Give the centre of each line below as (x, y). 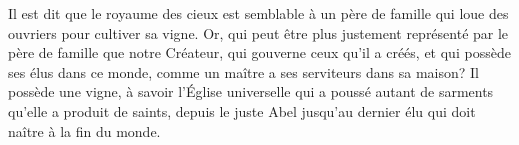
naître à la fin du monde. (84, 130)
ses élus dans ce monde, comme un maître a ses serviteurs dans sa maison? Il (244, 71)
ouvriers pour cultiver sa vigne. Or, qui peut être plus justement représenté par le (258, 32)
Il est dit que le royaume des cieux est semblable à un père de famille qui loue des (258, 13)
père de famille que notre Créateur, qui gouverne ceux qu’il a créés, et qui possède (259, 52)
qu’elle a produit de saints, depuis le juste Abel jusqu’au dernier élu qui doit (242, 110)
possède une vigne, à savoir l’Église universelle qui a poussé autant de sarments (251, 91)
